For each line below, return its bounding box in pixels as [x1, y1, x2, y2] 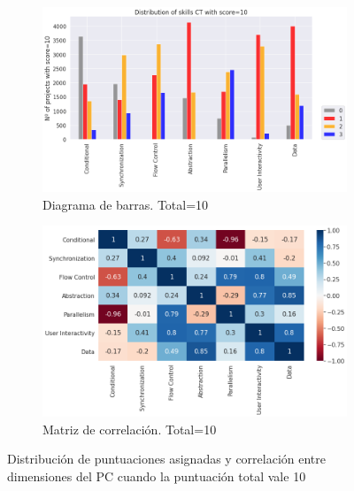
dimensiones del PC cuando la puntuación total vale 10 [7, 466, 306, 485]
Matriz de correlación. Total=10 [42, 419, 217, 438]
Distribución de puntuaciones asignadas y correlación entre [7, 449, 327, 468]
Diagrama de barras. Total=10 [42, 195, 209, 213]
